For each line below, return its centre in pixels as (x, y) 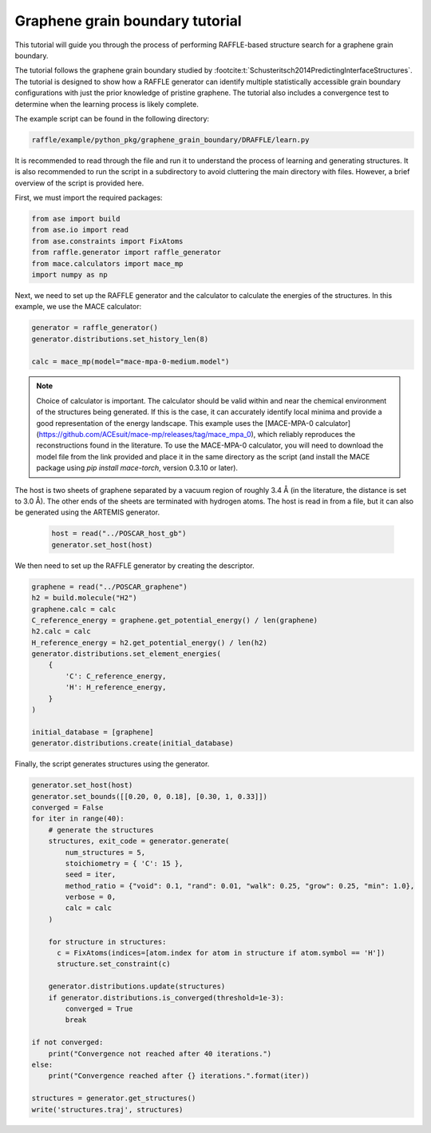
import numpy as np (69, 274)
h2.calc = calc (61, 632)
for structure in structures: (107, 942)
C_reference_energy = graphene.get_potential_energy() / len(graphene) (175, 620)
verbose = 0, (91, 897)
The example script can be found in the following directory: (112, 118)
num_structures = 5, (105, 852)
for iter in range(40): (78, 819)
